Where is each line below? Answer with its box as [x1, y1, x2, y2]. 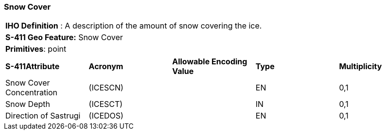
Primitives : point [5, 44, 67, 54]
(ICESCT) [88, 99, 123, 109]
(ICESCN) [88, 83, 123, 93]
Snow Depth [5, 99, 50, 109]
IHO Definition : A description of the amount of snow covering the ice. [5, 21, 262, 31]
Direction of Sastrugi [5, 111, 81, 121]
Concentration [5, 88, 58, 98]
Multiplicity [339, 61, 382, 72]
